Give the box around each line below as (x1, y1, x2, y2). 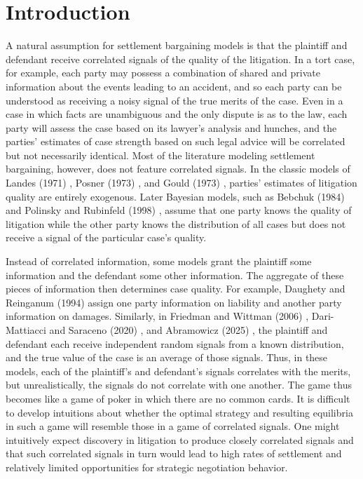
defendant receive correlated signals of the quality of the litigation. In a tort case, (6, 51, 355, 66)
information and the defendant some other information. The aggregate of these (6, 267, 344, 282)
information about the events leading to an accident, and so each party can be (6, 79, 342, 93)
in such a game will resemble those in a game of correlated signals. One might (6, 419, 340, 433)
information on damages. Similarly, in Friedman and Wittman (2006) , (6, 309, 309, 323)
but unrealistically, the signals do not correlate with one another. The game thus (6, 377, 352, 392)
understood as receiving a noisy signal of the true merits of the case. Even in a (6, 93, 343, 107)
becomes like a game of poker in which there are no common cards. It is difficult (6, 391, 350, 405)
